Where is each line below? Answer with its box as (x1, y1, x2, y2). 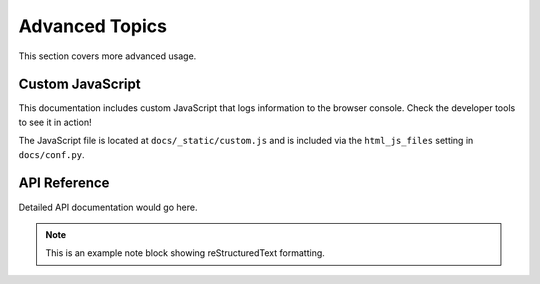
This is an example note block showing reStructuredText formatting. (45, 247, 325, 259)
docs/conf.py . (18, 148, 85, 160)
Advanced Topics (18, 15, 167, 37)
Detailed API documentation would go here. (18, 201, 198, 213)
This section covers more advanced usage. (18, 50, 197, 62)
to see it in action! (18, 116, 92, 128)
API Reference (18, 175, 110, 192)
